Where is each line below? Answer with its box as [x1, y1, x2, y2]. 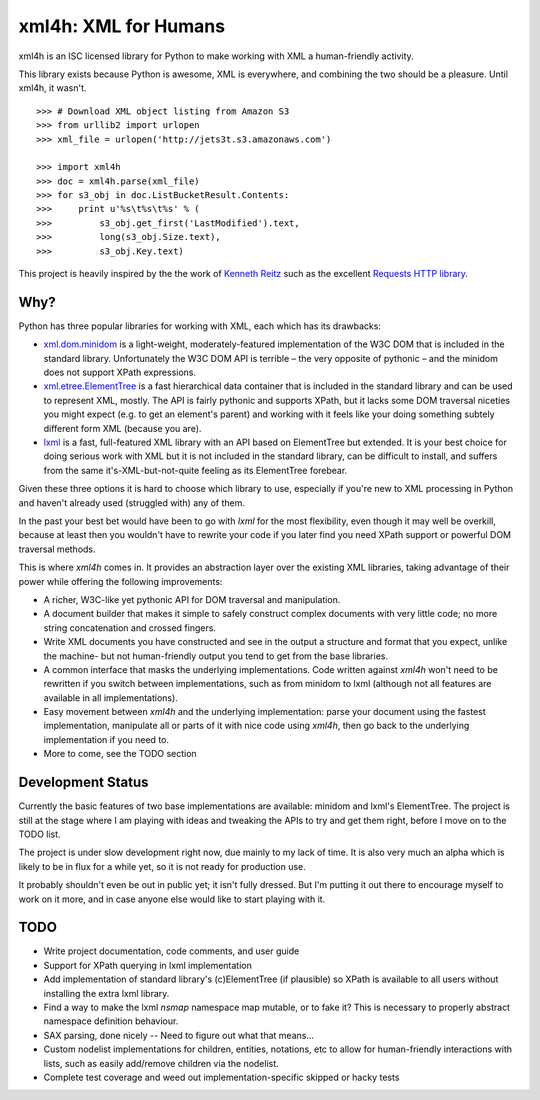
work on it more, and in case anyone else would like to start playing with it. [18, 893, 326, 905]
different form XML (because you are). [43, 422, 202, 434]
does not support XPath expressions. [43, 366, 197, 379]
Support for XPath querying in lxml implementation [43, 959, 252, 971]
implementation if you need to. [43, 733, 170, 745]
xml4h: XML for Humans [18, 15, 225, 37]
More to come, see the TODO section [43, 748, 197, 760]
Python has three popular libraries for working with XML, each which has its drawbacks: [18, 320, 382, 332]
